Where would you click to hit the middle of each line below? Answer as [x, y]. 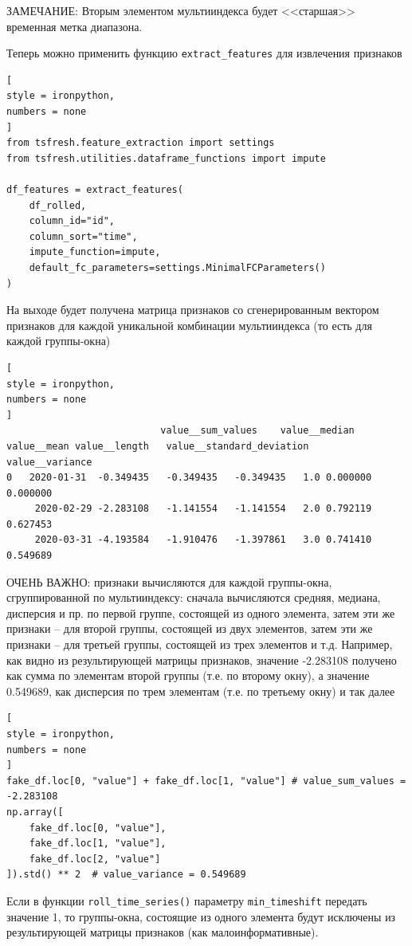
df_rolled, [58, 205]
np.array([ [35, 812]
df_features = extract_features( [95, 190]
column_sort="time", [83, 236]
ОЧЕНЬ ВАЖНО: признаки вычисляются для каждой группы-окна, [169, 581]
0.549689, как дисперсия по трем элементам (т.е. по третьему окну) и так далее [201, 691]
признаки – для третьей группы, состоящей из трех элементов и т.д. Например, [200, 644]
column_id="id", [72, 221]
